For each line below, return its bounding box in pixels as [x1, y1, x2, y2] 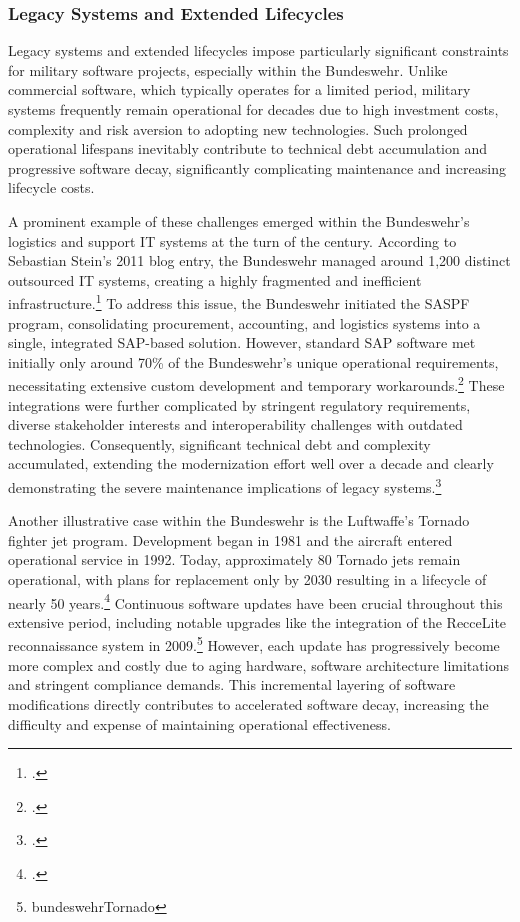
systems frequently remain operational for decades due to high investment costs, [8, 99, 499, 119]
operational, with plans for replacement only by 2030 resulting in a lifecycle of [8, 569, 487, 590]
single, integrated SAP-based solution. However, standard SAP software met [8, 332, 476, 353]
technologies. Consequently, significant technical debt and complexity [8, 433, 431, 454]
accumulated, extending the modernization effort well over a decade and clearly [8, 453, 494, 474]
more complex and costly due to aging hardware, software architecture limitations [8, 654, 509, 675]
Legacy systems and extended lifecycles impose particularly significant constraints [8, 40, 509, 61]
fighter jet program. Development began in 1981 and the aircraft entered [8, 529, 453, 550]
